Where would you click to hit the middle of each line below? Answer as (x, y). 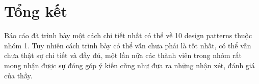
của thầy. (18, 75)
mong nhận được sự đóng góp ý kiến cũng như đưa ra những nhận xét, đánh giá (129, 65)
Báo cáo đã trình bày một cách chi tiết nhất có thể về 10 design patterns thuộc (128, 35)
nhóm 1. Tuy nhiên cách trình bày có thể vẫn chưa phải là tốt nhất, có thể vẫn (128, 45)
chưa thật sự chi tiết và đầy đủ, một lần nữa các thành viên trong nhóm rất (123, 55)
